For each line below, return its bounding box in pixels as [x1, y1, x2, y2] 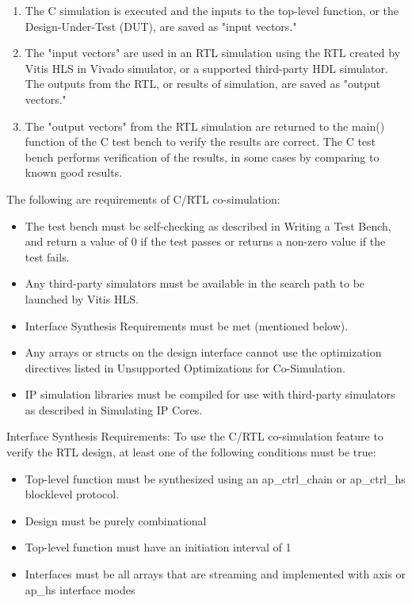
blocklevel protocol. [25, 486, 120, 502]
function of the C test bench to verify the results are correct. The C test [25, 133, 376, 150]
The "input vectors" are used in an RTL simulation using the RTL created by [25, 44, 401, 61]
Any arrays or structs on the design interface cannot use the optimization [25, 344, 382, 361]
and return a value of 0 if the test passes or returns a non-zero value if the [25, 233, 386, 250]
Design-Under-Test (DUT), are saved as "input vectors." [25, 17, 297, 34]
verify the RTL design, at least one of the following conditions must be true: [6, 444, 376, 460]
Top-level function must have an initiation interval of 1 [25, 539, 292, 555]
